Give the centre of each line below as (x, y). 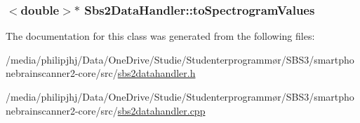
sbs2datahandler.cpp (161, 110)
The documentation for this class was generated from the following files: (160, 36)
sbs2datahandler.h (156, 73)
